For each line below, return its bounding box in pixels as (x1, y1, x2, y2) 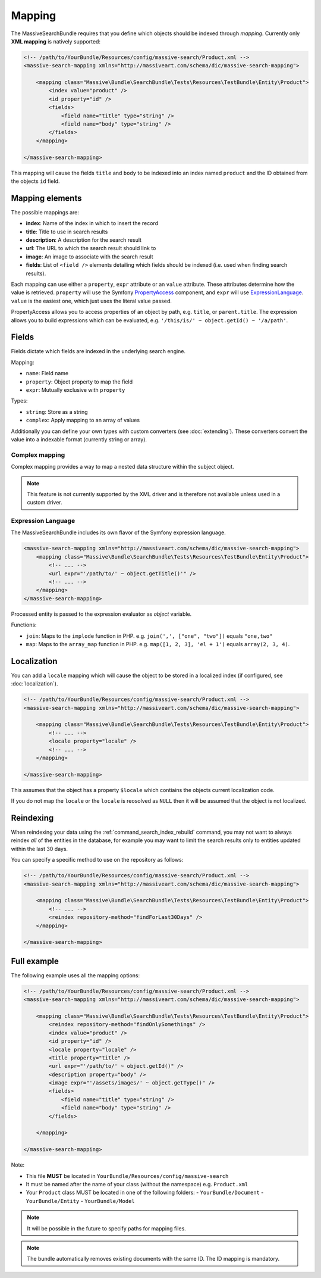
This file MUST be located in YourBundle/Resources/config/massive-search (26, 1172, 229, 1179)
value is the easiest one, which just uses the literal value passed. (11, 297, 172, 304)
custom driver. (27, 499, 62, 506)
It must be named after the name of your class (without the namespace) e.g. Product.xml (26, 1180, 248, 1187)
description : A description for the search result (26, 236, 142, 244)
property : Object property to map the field (26, 378, 133, 385)
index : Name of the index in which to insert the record (26, 220, 159, 227)
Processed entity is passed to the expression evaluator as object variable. (11, 610, 192, 618)
